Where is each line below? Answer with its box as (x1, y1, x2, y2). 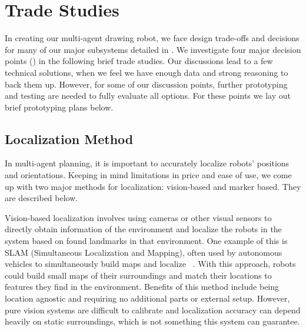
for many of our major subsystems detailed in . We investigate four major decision (5, 43, 301, 55)
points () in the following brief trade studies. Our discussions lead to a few (5, 55, 273, 67)
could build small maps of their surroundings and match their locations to (5, 269, 272, 281)
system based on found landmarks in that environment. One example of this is (5, 235, 288, 247)
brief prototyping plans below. (5, 101, 114, 113)
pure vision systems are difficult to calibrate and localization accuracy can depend (5, 303, 301, 316)
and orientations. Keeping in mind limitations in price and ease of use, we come (5, 169, 292, 181)
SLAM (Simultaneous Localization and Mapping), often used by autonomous (5, 246, 282, 258)
